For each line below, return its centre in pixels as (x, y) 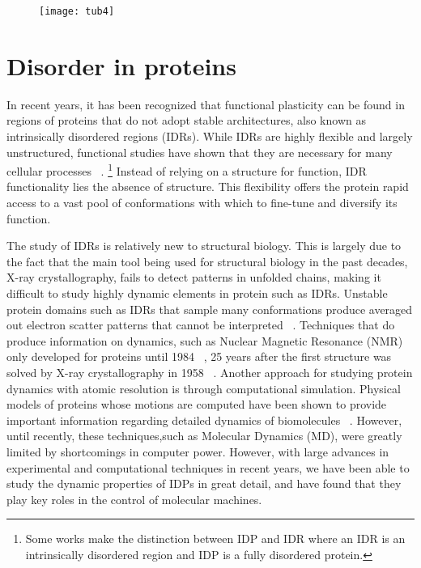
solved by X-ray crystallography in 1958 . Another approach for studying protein (210, 372)
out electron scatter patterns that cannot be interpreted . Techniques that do (201, 325)
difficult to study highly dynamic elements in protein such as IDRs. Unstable (197, 292)
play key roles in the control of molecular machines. (134, 499)
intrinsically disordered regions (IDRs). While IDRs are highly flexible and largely (210, 136)
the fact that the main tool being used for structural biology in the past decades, (207, 261)
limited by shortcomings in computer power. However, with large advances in (198, 451)
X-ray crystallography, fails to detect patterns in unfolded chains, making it (194, 277)
